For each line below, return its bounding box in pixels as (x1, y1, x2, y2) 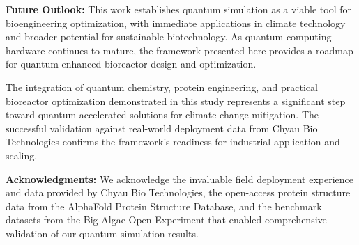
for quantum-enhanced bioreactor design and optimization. (6, 56, 257, 71)
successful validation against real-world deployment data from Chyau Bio (6, 120, 318, 135)
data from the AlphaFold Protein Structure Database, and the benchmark (6, 198, 322, 213)
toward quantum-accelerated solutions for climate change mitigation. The (6, 107, 319, 122)
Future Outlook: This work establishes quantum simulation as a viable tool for (6, 2, 352, 16)
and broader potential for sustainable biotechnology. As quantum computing (6, 29, 332, 44)
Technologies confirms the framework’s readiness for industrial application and (6, 134, 340, 149)
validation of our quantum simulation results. (6, 226, 199, 240)
